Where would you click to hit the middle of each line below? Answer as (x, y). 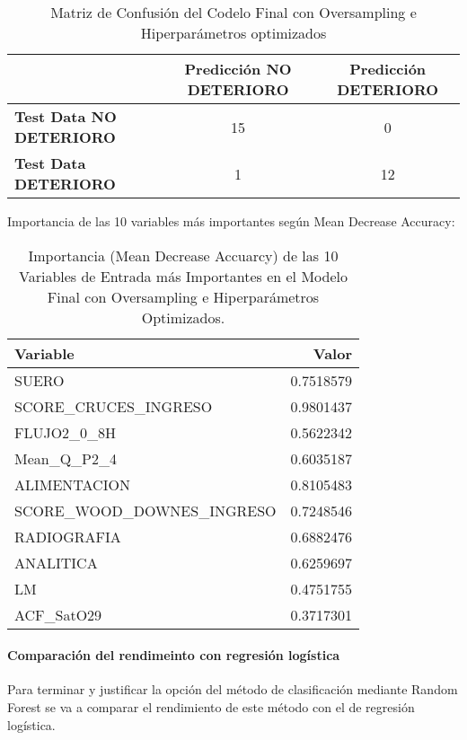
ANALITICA (56, 562)
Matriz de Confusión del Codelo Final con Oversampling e (233, 12)
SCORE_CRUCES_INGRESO (114, 406)
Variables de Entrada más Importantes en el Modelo (183, 276)
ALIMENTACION (72, 484)
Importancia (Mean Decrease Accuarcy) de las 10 (183, 255)
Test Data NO (66, 116)
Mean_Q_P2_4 (66, 458)
